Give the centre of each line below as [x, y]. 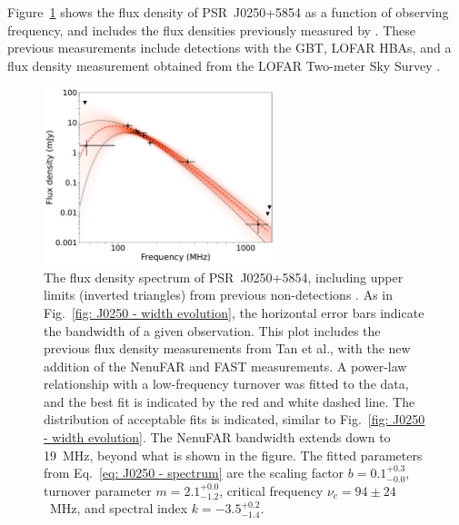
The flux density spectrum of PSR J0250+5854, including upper [224, 277]
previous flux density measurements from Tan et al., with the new [227, 348]
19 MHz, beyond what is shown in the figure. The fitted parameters [233, 455]
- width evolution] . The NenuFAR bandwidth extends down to [217, 437]
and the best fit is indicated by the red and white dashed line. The [229, 401]
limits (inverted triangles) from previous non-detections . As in [219, 295]
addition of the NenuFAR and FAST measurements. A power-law [225, 366]
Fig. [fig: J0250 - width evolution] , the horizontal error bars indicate [234, 312]
